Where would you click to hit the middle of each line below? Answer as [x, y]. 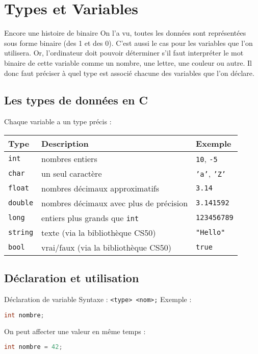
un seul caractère [72, 173]
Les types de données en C [76, 100]
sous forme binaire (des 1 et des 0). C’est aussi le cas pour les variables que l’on [128, 43]
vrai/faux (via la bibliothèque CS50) [106, 247]
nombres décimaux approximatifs [100, 188]
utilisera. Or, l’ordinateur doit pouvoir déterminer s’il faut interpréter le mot [124, 53]
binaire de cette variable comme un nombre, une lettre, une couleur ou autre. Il [128, 62]
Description [65, 143]
